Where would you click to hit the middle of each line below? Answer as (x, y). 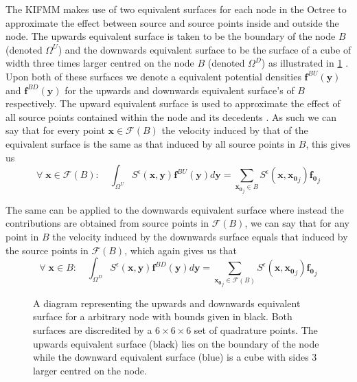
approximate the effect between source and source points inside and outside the (172, 22)
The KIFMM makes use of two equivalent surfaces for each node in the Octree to (176, 9)
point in (22, 236)
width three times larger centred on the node (100, 63)
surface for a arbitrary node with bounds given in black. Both (163, 316)
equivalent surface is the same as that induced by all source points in (151, 143)
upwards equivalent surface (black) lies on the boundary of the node (176, 343)
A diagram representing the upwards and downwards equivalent (167, 303)
